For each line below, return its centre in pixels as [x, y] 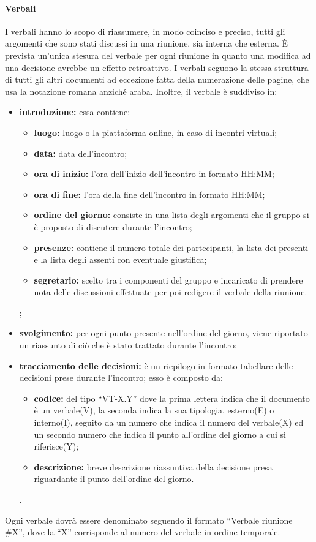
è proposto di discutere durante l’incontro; [113, 226]
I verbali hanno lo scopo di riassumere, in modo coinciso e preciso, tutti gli [145, 31]
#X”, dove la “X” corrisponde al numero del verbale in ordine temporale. [143, 532]
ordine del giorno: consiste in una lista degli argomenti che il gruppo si [171, 215]
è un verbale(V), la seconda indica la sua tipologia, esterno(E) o [154, 410]
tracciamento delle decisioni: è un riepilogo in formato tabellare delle [156, 365]
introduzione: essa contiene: [75, 112]
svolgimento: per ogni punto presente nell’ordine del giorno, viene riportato [164, 333]
